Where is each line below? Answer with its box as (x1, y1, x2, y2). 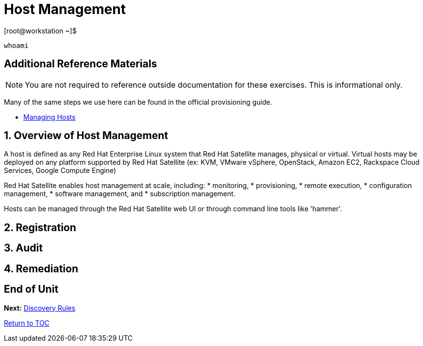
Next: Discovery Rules (4, 303, 76, 312)
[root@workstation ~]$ (4, 26, 77, 35)
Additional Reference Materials (4, 58, 157, 70)
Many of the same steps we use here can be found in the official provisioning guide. (4, 97, 272, 106)
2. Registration (4, 221, 76, 234)
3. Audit (4, 242, 43, 254)
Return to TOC (4, 318, 50, 327)
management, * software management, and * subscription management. (4, 189, 236, 198)
